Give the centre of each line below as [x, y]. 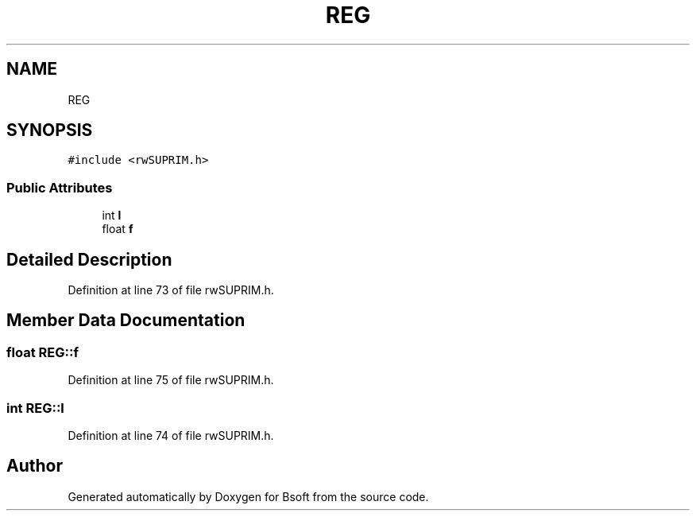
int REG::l [35, 408]
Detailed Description [89, 259]
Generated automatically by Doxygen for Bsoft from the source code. [248, 496]
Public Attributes [60, 187]
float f [118, 229]
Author [35, 466]
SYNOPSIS [50, 130]
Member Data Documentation [126, 321]
